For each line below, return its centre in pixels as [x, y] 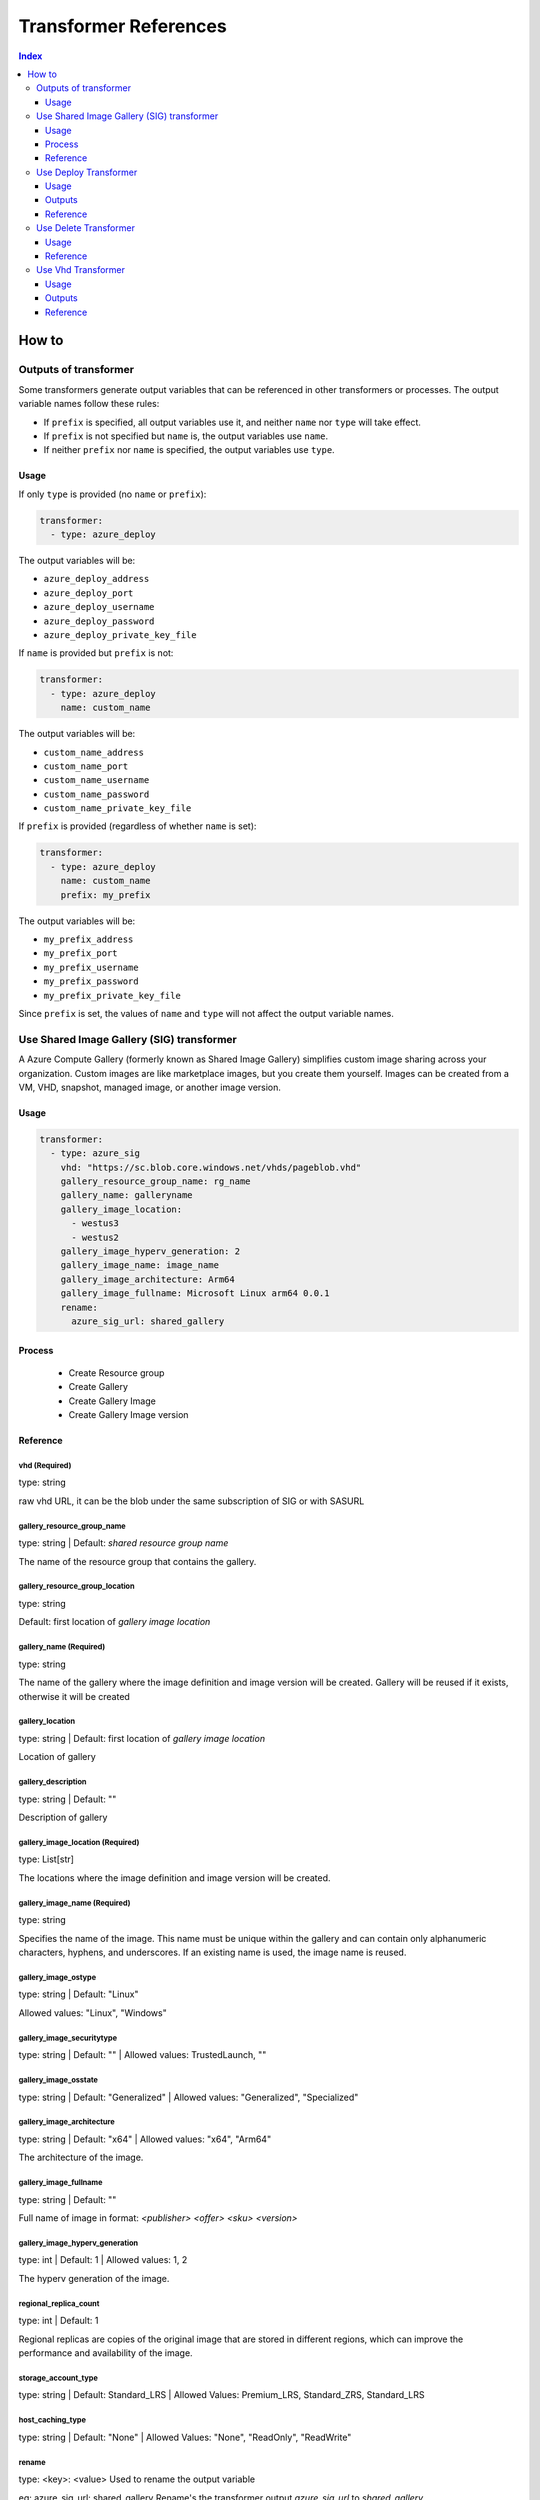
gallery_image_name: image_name [140, 1265]
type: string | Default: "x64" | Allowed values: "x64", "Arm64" [145, 2139]
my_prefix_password [91, 981]
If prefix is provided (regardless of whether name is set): [137, 826]
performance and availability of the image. [106, 2352]
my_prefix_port [81, 953]
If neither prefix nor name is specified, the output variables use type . [189, 450]
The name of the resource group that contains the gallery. [137, 1561]
